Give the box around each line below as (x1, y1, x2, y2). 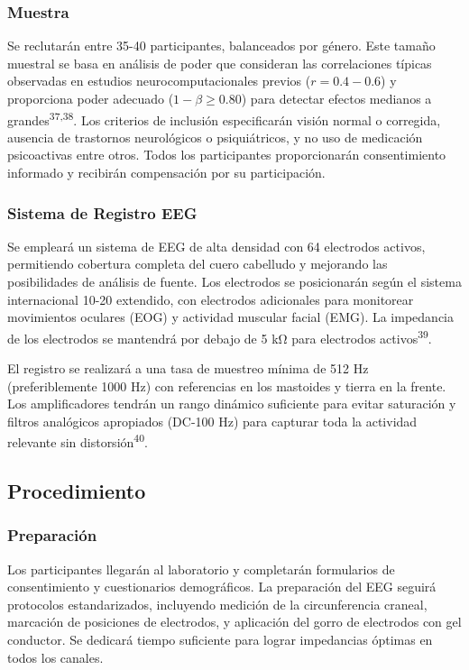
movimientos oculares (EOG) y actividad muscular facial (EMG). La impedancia (7, 307, 454, 326)
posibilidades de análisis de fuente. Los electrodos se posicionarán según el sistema (7, 272, 462, 291)
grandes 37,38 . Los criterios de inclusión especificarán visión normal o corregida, (7, 107, 441, 129)
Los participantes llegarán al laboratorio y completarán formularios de (7, 559, 395, 578)
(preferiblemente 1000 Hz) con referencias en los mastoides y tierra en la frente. (7, 376, 446, 395)
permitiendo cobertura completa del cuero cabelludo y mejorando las (7, 254, 388, 273)
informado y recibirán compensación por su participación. (7, 163, 326, 182)
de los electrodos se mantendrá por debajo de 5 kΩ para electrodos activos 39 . (7, 326, 432, 347)
